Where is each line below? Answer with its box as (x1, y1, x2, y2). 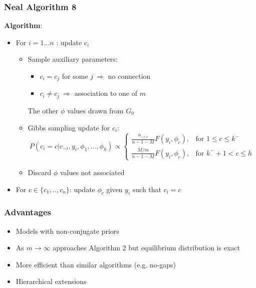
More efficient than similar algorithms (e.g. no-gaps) (16, 259, 176, 269)
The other (28, 105, 59, 115)
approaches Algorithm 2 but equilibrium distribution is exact (53, 242, 240, 253)
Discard (28, 167, 52, 177)
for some (62, 71, 88, 81)
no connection (108, 71, 151, 81)
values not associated (60, 167, 125, 177)
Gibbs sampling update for (28, 122, 110, 132)
